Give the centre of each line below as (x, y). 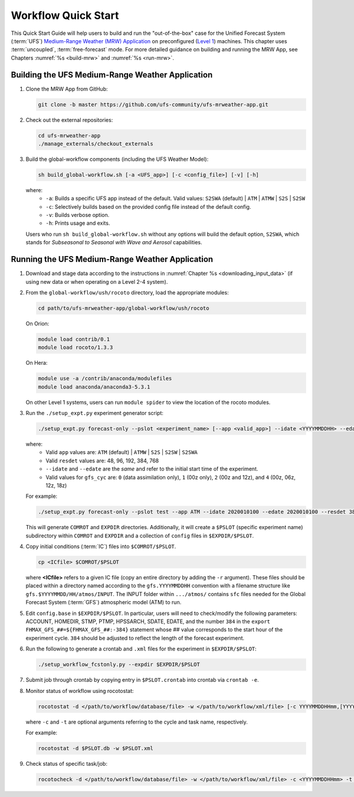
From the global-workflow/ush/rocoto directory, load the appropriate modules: (127, 292)
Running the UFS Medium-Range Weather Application (112, 259)
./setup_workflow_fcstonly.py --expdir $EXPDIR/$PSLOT (119, 665)
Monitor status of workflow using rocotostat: (80, 691)
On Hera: (37, 363)
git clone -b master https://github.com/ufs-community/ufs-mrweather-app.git (153, 104)
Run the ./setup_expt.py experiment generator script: (94, 413)
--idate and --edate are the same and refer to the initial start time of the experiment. (152, 469)
